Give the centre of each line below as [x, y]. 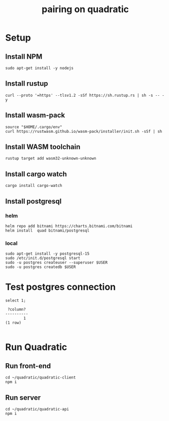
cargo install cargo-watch [34, 186]
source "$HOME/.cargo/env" [34, 127]
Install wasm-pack [35, 115]
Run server [23, 397]
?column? [17, 310]
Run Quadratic [36, 347]
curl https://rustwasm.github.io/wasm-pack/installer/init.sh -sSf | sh [84, 131]
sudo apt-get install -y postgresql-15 [47, 254]
